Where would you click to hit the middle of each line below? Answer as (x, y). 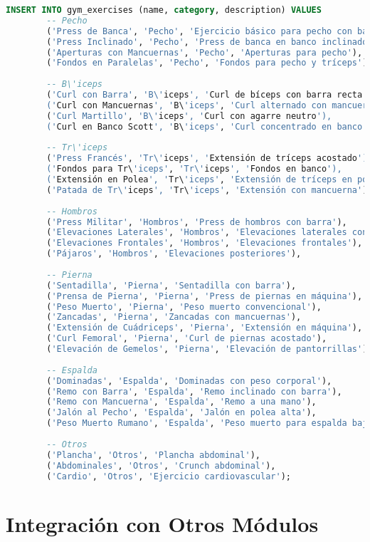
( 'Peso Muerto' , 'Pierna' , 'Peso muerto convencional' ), (184, 307)
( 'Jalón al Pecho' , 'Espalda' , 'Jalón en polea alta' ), (181, 413)
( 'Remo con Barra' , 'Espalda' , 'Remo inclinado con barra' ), (194, 391)
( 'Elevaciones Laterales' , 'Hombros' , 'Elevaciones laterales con (207, 233)
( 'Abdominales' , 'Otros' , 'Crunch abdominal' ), (161, 465)
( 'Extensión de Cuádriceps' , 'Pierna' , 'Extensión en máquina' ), (205, 328)
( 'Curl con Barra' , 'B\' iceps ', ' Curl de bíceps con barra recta (205, 95)
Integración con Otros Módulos (162, 523)
